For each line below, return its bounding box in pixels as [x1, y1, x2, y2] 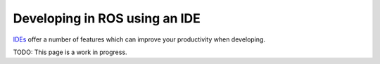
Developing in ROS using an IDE [13, 11, 201, 26]
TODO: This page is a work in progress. [13, 48, 127, 56]
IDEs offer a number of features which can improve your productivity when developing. [13, 35, 265, 44]
